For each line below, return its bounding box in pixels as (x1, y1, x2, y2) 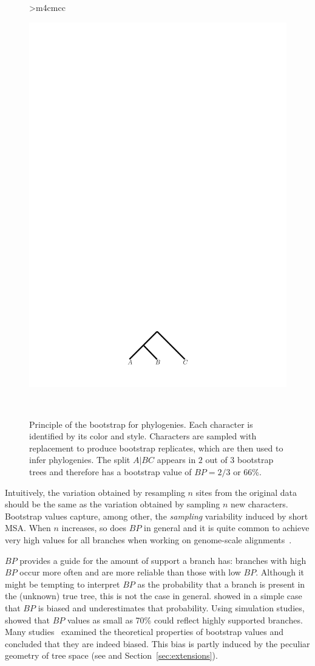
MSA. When (5, 521, 51, 534)
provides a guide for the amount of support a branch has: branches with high (19, 554, 307, 566)
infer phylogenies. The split (29, 453, 130, 466)
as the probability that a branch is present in (137, 577, 305, 590)
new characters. (230, 498, 288, 510)
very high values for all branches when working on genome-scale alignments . (5, 534, 292, 546)
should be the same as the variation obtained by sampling (5, 498, 220, 510)
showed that (5, 613, 50, 626)
